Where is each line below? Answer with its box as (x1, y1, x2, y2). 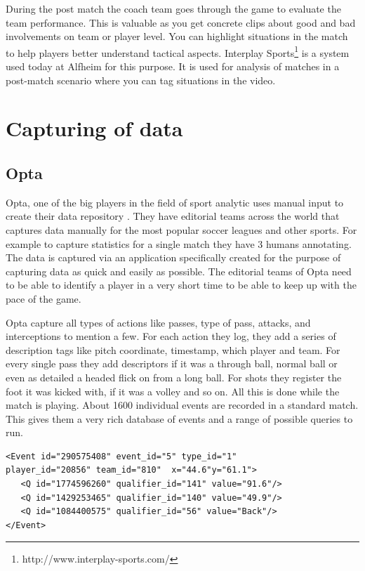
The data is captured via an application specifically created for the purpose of (6, 250, 341, 265)
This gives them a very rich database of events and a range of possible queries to (6, 411, 353, 426)
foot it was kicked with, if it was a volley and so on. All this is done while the (6, 383, 340, 398)
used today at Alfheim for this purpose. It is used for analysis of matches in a (6, 59, 340, 74)
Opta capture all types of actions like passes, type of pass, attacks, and (6, 315, 311, 329)
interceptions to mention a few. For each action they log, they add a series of (6, 329, 336, 343)
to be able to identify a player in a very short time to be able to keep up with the (6, 277, 357, 292)
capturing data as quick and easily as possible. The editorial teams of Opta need (6, 263, 352, 278)
